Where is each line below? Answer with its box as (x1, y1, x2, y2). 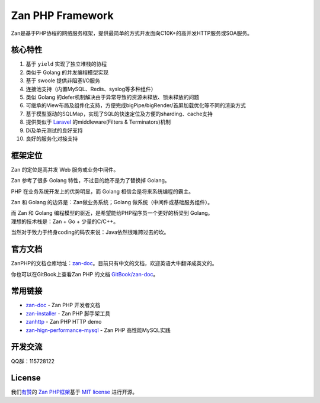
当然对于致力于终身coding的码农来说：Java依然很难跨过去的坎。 (11, 228, 169, 236)
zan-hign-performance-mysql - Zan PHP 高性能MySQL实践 (25, 326, 171, 334)
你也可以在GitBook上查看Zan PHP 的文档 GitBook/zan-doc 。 (11, 270, 159, 278)
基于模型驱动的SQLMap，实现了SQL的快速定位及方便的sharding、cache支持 (25, 110, 213, 117)
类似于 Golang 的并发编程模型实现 (25, 69, 109, 76)
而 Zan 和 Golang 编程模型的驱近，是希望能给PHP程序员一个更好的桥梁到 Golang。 (11, 209, 213, 217)
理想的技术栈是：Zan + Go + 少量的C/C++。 (11, 218, 119, 225)
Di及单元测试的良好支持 (25, 127, 83, 134)
